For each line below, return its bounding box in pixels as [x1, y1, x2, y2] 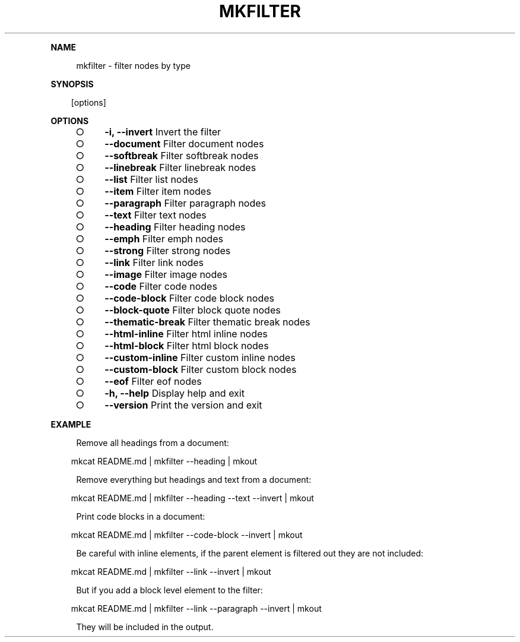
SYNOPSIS [50, 78, 94, 89]
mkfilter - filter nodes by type [76, 60, 191, 71]
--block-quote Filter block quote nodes [104, 303, 281, 316]
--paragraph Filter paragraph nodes [104, 197, 267, 209]
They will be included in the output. [76, 621, 214, 632]
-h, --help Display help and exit [104, 387, 245, 399]
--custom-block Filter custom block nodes [104, 363, 297, 375]
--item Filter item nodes [104, 185, 211, 197]
